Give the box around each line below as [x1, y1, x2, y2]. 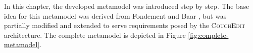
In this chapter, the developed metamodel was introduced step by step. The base [4, 1, 249, 11]
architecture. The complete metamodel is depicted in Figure [4, 29, 186, 40]
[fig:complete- [188, 29, 229, 40]
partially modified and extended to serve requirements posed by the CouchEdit [4, 20, 245, 30]
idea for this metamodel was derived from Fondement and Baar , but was [4, 10, 227, 21]
